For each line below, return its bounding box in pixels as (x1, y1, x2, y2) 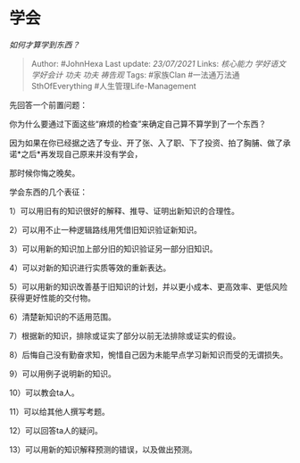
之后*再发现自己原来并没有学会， (21, 148, 143, 159)
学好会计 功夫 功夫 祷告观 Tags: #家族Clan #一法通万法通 (30, 69, 240, 80)
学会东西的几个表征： (9, 186, 87, 197)
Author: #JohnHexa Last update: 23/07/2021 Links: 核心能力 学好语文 (30, 58, 287, 69)
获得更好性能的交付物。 (9, 292, 96, 303)
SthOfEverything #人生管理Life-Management (30, 80, 196, 91)
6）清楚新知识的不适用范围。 (9, 311, 116, 322)
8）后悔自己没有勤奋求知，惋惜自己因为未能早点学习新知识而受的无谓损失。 (9, 349, 288, 360)
